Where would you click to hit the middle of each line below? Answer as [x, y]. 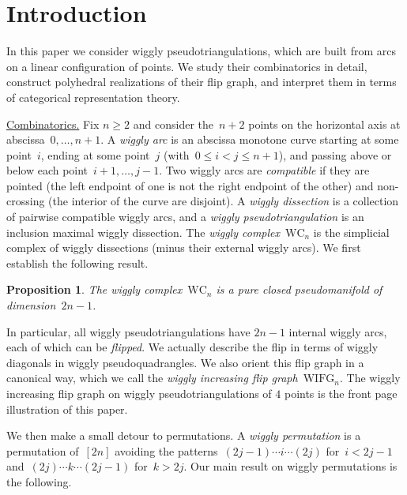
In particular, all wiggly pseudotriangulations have [128, 331]
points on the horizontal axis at [324, 124]
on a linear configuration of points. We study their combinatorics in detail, [187, 66]
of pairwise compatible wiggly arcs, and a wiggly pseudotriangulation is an [185, 217]
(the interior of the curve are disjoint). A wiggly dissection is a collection [224, 201]
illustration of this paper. [67, 409]
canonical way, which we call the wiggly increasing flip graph [152, 378]
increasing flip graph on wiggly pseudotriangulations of [139, 393]
